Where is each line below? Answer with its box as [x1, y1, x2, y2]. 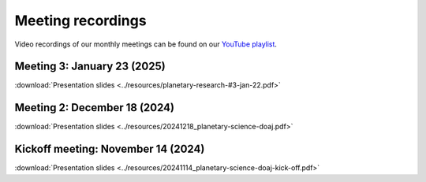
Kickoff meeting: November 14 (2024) [14, 143, 205, 156]
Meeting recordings [14, 12, 147, 29]
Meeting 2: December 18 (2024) [14, 101, 175, 114]
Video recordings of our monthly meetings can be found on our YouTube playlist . [14, 39, 278, 49]
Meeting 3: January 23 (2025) [14, 60, 166, 73]
